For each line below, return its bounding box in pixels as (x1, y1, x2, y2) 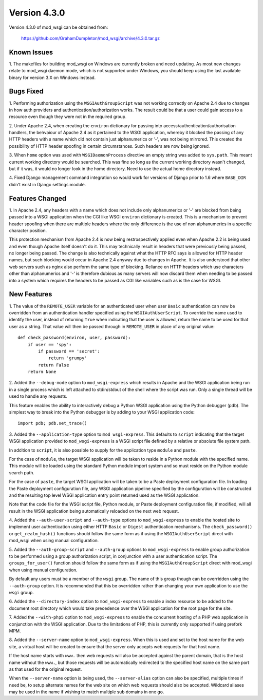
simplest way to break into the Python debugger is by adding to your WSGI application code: (9, 409, 195, 415)
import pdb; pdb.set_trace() (18, 421, 87, 426)
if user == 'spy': (27, 342, 72, 347)
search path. (9, 469, 35, 475)
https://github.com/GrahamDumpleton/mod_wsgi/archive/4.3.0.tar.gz (21, 35, 160, 41)
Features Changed (9, 194, 67, 202)
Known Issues (9, 48, 53, 56)
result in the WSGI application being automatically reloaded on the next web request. (9, 508, 179, 514)
